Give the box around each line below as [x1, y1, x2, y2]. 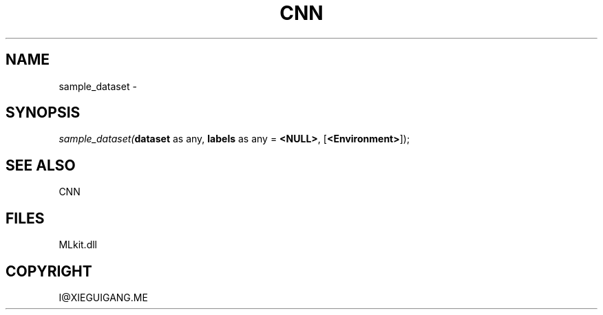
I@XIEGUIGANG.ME [59, 291, 148, 303]
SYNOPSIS [6, 104, 81, 122]
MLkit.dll [59, 239, 97, 251]
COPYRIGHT [6, 262, 92, 280]
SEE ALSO [6, 156, 76, 174]
